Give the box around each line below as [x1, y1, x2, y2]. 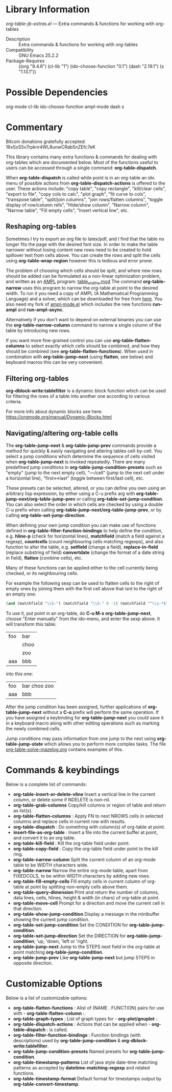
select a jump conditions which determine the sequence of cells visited [6, 454, 155, 460]
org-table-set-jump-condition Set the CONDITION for [13, 921, 128, 928]
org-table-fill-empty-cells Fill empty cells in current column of [13, 878, 146, 884]
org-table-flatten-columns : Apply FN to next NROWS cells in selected [13, 813, 163, 819]
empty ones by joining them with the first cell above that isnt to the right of [6, 586, 163, 592]
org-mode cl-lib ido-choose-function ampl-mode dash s [6, 104, 125, 110]
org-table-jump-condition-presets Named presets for [13, 1048, 129, 1054]
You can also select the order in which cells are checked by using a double [6, 501, 163, 508]
